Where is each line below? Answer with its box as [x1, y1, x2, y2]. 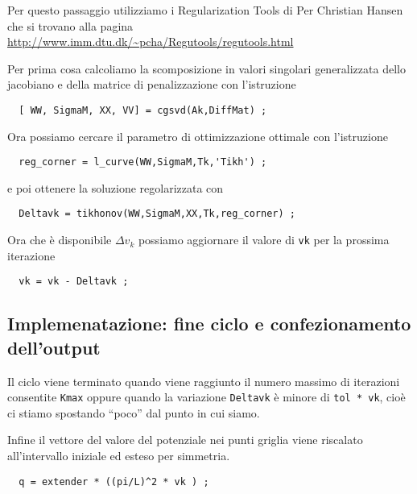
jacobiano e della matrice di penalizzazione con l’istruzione [7, 76, 296, 93]
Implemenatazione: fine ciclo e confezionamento [7, 311, 411, 336]
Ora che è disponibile [7, 231, 112, 248]
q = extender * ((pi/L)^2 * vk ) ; [19, 475, 209, 488]
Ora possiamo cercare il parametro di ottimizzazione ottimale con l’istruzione [7, 127, 388, 144]
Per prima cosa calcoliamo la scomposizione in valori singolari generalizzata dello [7, 60, 406, 77]
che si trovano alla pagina [7, 17, 134, 34]
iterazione [7, 247, 56, 264]
